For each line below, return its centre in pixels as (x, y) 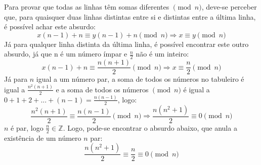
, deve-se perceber (229, 7)
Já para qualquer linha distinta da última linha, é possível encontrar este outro (126, 44)
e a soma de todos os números (102, 89)
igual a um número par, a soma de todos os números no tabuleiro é (140, 79)
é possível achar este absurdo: (50, 26)
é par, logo (27, 127)
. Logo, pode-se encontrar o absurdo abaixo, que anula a (150, 127)
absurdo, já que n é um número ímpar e (66, 54)
